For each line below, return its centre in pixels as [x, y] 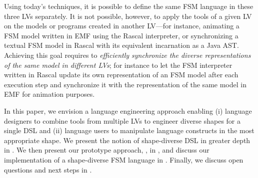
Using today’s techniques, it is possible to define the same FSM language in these [129, 6]
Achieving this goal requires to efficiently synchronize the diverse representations [127, 55]
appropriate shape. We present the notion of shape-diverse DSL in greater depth [127, 140]
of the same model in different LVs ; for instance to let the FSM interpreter [118, 65]
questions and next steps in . [48, 169]
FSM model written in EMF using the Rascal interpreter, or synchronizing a [121, 35]
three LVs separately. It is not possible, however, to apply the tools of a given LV [128, 16]
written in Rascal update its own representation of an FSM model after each [121, 75]
